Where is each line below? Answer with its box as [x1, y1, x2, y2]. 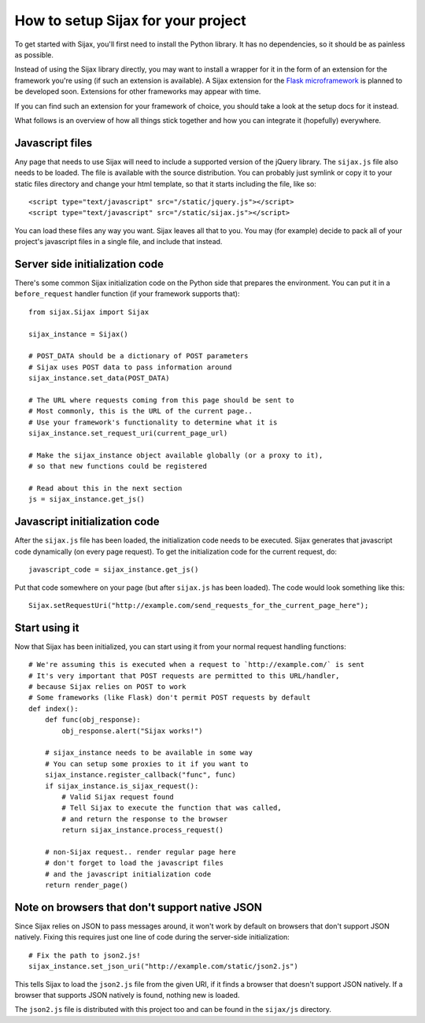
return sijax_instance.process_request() [61, 825, 224, 835]
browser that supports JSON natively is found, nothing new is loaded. [14, 990, 240, 999]
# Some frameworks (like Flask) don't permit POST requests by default [28, 693, 311, 702]
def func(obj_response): [44, 715, 141, 725]
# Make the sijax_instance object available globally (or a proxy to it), [28, 450, 323, 460]
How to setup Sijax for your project [14, 12, 247, 29]
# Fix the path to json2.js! [28, 951, 141, 960]
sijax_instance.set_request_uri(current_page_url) [28, 429, 228, 438]
